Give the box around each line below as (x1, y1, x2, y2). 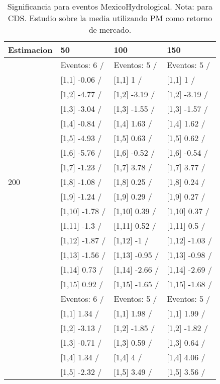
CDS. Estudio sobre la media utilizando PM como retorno (8, 12, 212, 24)
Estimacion (8, 44, 53, 55)
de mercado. (88, 24, 132, 35)
